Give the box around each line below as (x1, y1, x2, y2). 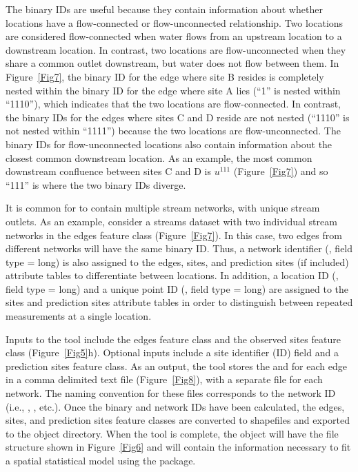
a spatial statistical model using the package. (6, 453, 196, 467)
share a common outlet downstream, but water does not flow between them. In (6, 56, 339, 70)
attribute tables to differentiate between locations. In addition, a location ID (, (6, 268, 339, 283)
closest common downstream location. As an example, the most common (6, 150, 312, 165)
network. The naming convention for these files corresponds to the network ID (6, 386, 336, 400)
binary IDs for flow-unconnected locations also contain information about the (6, 136, 332, 151)
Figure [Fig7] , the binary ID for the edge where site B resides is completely (6, 69, 324, 83)
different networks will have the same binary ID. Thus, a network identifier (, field (6, 241, 353, 256)
